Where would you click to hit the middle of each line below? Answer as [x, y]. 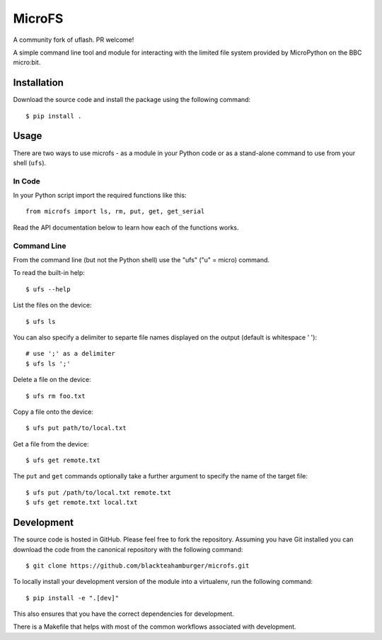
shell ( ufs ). [30, 162]
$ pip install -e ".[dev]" [73, 598]
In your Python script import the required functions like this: [100, 196]
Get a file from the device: [51, 444]
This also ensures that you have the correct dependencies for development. [124, 614]
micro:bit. [27, 62]
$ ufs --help [48, 289]
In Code [27, 181]
